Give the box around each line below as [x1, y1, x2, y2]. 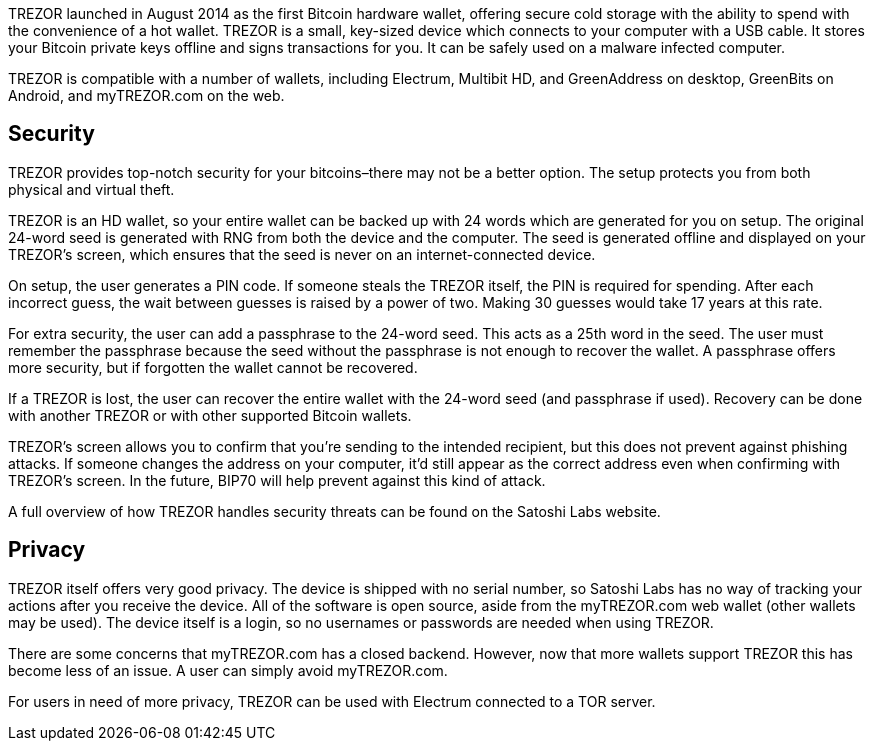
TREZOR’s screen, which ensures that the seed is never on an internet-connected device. [8, 245, 596, 263]
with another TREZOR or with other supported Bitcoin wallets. [8, 406, 412, 424]
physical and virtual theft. [8, 180, 175, 198]
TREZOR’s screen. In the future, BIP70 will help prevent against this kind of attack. [8, 471, 546, 489]
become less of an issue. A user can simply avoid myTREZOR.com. [8, 661, 448, 679]
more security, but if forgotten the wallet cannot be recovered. [8, 358, 418, 376]
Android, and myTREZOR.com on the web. [8, 87, 285, 104]
